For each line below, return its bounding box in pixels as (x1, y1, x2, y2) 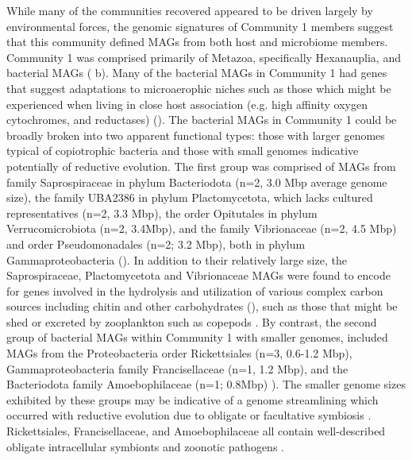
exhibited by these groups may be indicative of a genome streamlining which (6, 391, 379, 408)
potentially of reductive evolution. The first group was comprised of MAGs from (6, 157, 396, 174)
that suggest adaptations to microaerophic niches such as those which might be (6, 79, 391, 96)
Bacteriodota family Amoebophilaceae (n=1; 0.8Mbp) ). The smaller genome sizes (6, 376, 406, 392)
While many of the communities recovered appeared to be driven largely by (6, 2, 373, 18)
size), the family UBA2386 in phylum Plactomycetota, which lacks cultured (6, 189, 373, 206)
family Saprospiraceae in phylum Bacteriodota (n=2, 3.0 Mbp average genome (6, 173, 387, 190)
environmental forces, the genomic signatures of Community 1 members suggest (6, 17, 394, 34)
